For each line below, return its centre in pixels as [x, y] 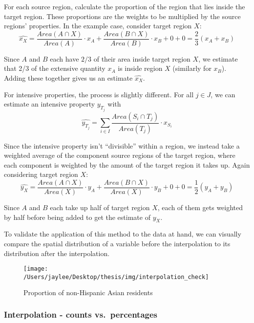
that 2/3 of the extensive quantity [55, 68]
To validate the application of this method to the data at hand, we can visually [123, 234]
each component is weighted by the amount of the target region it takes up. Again [127, 164]
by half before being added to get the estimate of [77, 217]
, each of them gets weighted [200, 207]
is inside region [140, 68]
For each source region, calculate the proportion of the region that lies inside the [125, 6]
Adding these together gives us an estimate [68, 78]
